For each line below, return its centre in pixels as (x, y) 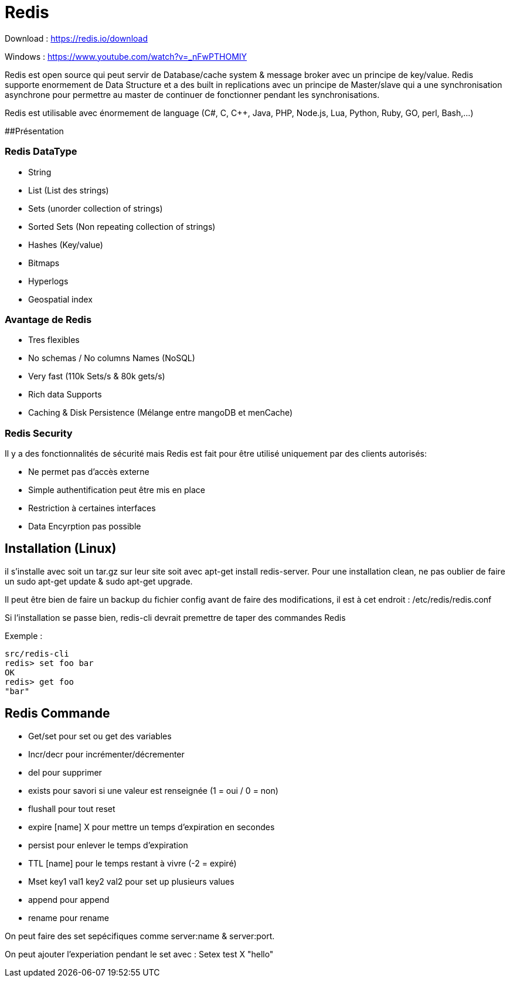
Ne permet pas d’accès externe (89, 472)
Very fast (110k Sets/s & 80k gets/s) (97, 376)
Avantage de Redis (48, 319)
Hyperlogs (48, 281)
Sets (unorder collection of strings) (96, 208)
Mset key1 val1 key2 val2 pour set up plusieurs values (131, 881)
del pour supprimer (65, 772)
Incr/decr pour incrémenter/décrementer (106, 754)
